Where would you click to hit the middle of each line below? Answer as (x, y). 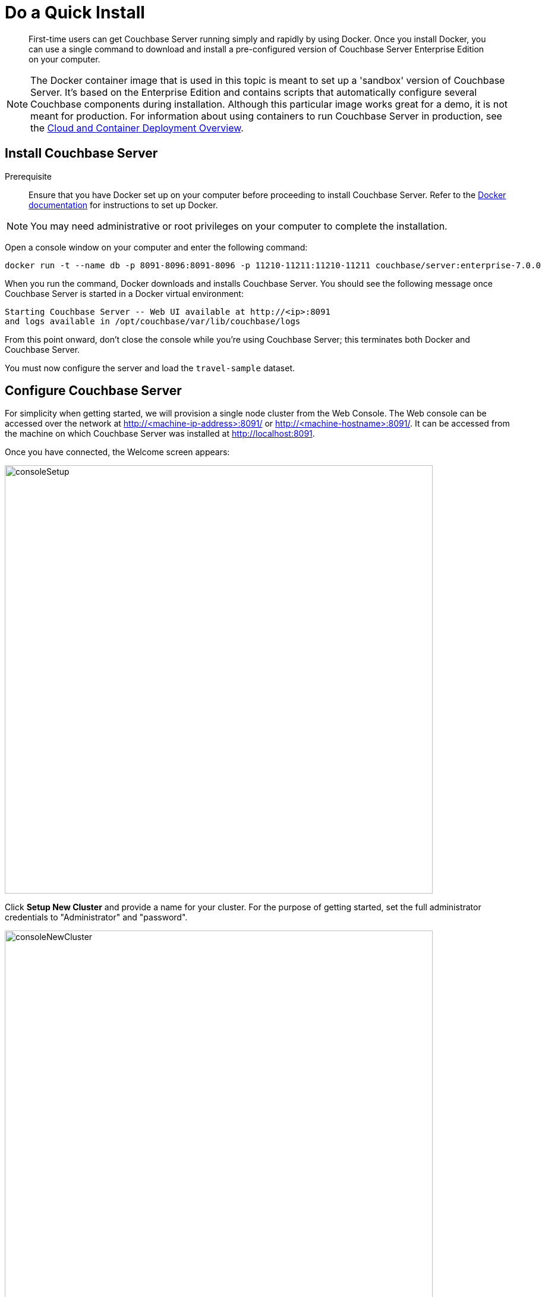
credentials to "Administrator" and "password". (96, 917)
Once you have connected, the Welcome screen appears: (117, 452)
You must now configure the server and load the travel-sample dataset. (150, 368)
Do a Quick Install (75, 12)
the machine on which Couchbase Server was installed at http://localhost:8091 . (160, 434)
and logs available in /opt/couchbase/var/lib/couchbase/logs (153, 321)
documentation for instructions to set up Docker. (123, 205)
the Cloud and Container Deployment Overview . (137, 128)
